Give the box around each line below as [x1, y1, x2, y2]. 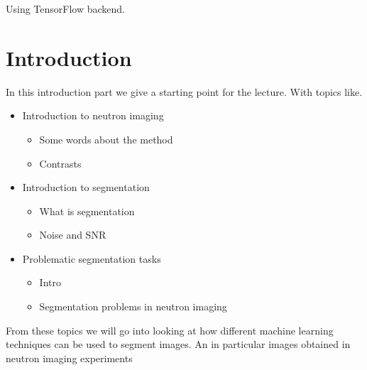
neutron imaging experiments [6, 350, 133, 365]
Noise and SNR [39, 227, 106, 242]
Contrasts [39, 156, 82, 170]
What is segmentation [39, 203, 135, 218]
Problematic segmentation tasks [22, 251, 161, 266]
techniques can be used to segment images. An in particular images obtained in [6, 337, 351, 352]
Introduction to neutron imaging [22, 108, 164, 123]
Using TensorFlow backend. [6, 1, 125, 16]
